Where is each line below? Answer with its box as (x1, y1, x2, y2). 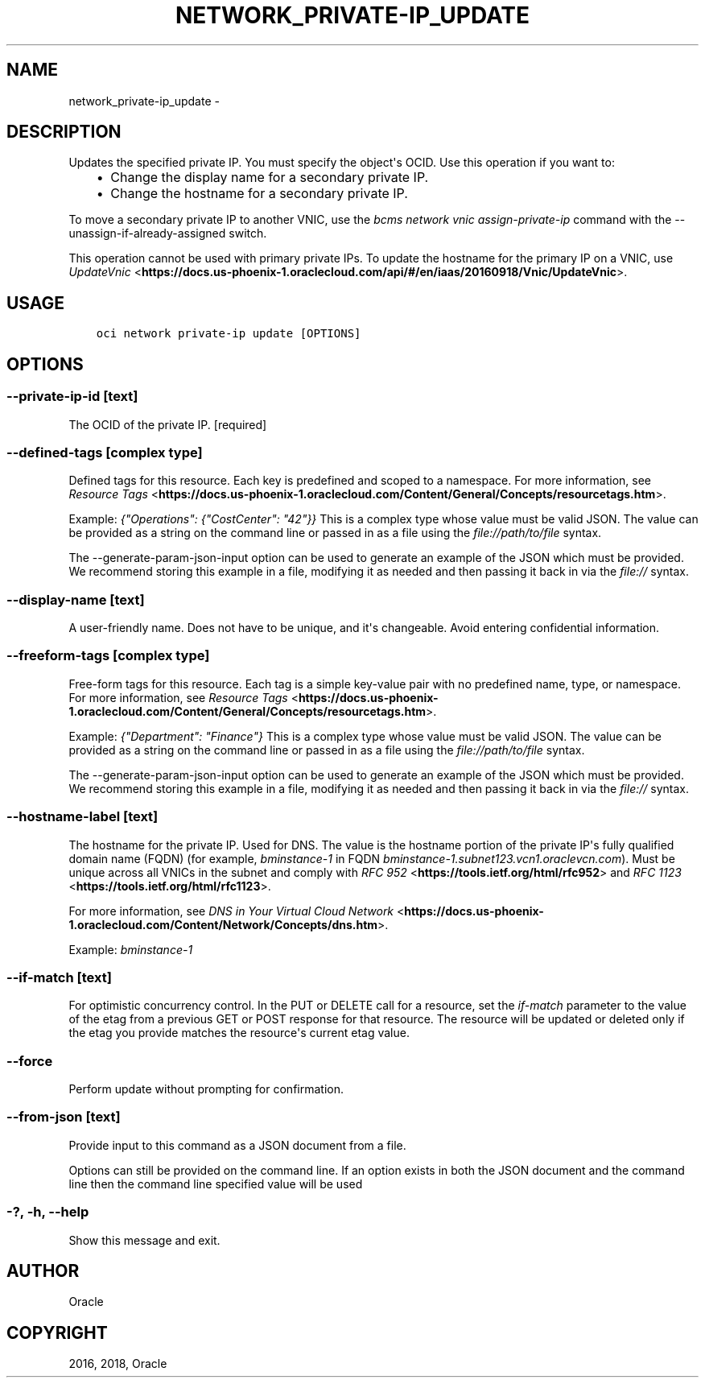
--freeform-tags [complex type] (6, 647, 210, 664)
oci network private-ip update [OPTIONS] (96, 327, 361, 341)
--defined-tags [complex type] (6, 444, 203, 461)
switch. (229, 226, 267, 241)
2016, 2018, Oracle (68, 1357, 167, 1371)
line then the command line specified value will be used (68, 1176, 363, 1191)
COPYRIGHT (6, 1322, 108, 1343)
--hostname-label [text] (6, 808, 159, 825)
